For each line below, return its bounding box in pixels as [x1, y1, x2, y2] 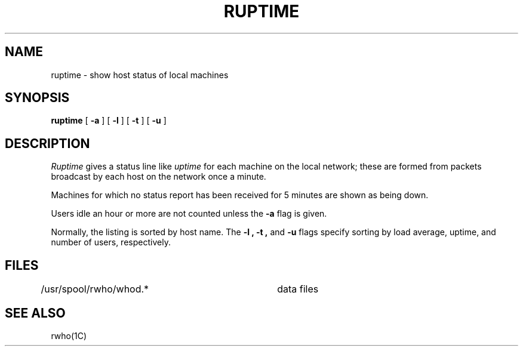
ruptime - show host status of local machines [51, 69, 229, 80]
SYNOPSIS [5, 90, 70, 106]
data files [277, 283, 319, 295]
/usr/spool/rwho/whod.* [41, 283, 149, 295]
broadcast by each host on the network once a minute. [51, 171, 266, 182]
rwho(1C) [51, 330, 87, 341]
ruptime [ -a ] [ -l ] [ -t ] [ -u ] [51, 115, 167, 126]
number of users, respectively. [51, 237, 171, 248]
